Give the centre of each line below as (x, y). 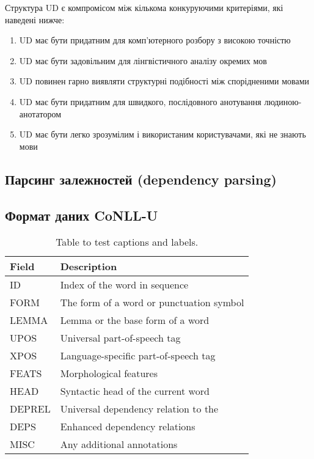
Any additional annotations (119, 444)
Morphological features (109, 373)
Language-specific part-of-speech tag (138, 356)
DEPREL (30, 409)
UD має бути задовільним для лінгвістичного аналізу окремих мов (143, 60)
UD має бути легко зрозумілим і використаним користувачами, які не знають (162, 134)
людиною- (283, 101)
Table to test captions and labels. (127, 242)
